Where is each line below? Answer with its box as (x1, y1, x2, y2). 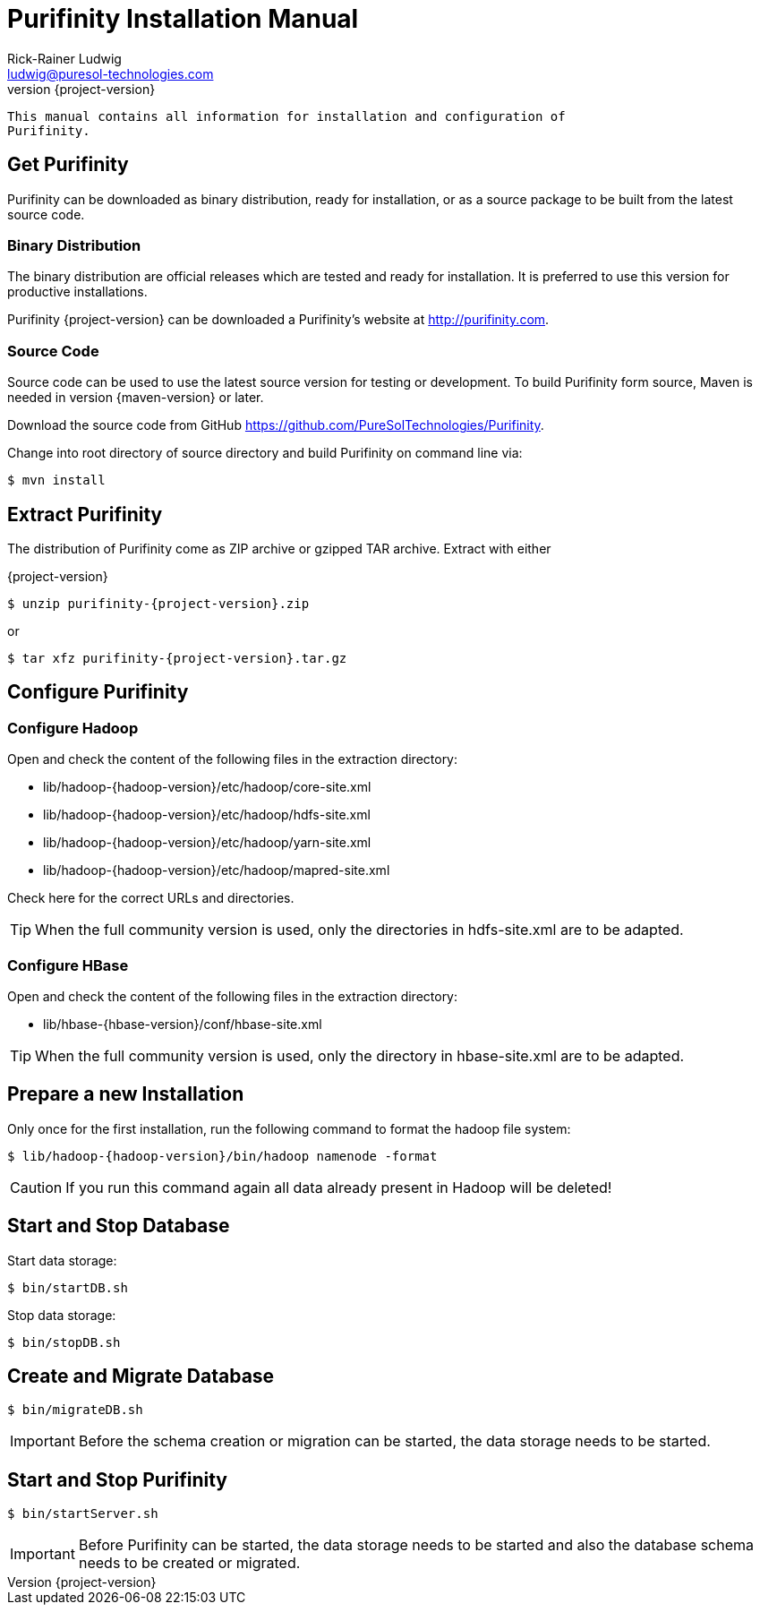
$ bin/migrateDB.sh (7, 1402, 143, 1418)
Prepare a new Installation (7, 1083, 244, 1106)
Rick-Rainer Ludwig (7, 50, 122, 66)
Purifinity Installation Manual (7, 4, 359, 34)
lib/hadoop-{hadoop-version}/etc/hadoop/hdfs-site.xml (43, 807, 371, 823)
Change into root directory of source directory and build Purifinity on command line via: (7, 445, 523, 461)
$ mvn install (7, 473, 106, 488)
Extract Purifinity (7, 502, 163, 526)
